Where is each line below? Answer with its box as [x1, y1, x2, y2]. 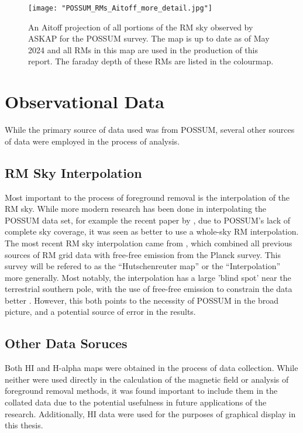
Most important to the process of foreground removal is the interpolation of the [5, 191, 290, 203]
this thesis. [5, 419, 43, 431]
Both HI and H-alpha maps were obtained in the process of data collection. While [5, 362, 298, 374]
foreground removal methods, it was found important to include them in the [5, 384, 278, 397]
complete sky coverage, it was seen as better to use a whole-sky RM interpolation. [5, 225, 299, 238]
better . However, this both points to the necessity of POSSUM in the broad [5, 294, 279, 306]
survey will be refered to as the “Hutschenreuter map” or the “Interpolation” [5, 260, 281, 272]
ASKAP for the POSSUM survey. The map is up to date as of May [28, 32, 270, 44]
